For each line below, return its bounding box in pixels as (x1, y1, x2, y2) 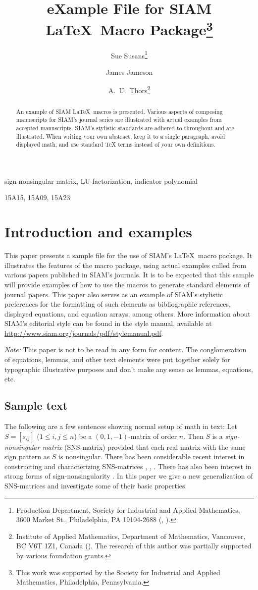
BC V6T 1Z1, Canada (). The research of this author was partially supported (16, 540, 252, 551)
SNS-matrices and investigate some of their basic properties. (4, 481, 187, 491)
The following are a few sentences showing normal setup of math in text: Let (4, 421, 237, 431)
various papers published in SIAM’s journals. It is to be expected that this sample (4, 269, 254, 280)
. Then (183, 430, 204, 441)
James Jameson (105, 66, 153, 77)
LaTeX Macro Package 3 (46, 17, 213, 40)
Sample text (4, 398, 68, 413)
